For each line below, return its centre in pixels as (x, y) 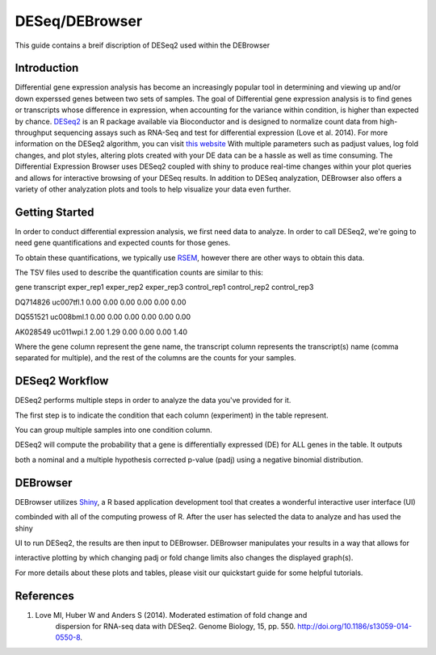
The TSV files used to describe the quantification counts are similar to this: (139, 273)
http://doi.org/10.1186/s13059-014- (354, 627)
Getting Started (55, 212)
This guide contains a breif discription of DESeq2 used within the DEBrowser (143, 45)
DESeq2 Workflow (62, 381)
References (44, 596)
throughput (34, 132)
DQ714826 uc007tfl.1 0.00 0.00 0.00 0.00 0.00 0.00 (101, 302)
